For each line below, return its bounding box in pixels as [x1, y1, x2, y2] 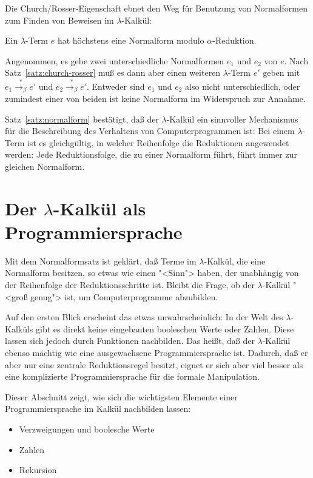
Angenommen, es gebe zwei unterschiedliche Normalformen [5, 54, 224, 67]
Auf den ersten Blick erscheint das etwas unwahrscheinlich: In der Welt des [5, 311, 283, 323]
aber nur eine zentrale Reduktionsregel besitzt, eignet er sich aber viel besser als [5, 358, 303, 371]
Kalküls [5, 322, 33, 335]
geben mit [263, 66, 300, 79]
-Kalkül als [53, 195, 146, 220]
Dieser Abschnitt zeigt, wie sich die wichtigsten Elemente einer [5, 390, 238, 403]
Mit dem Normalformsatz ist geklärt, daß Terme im [5, 254, 197, 267]
